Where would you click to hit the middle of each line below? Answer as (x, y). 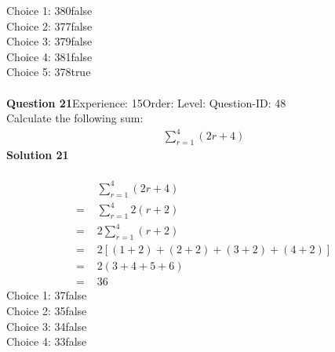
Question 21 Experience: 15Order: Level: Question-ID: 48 (146, 102)
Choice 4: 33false (47, 341)
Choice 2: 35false (47, 310)
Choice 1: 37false (47, 295)
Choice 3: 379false (49, 41)
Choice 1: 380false (49, 10)
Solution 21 (38, 155)
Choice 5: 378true (49, 72)
